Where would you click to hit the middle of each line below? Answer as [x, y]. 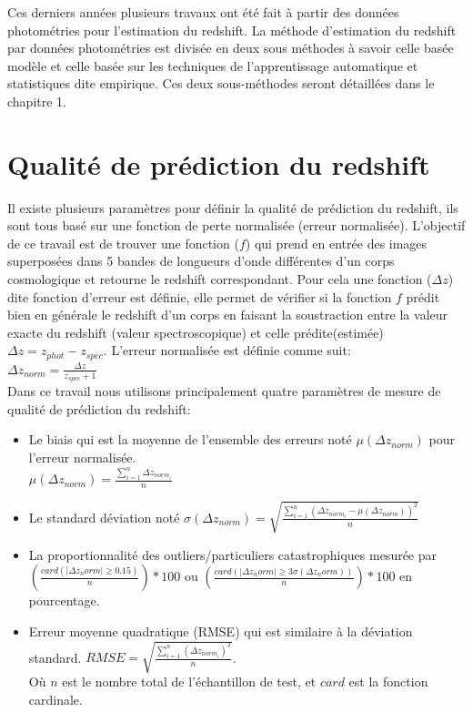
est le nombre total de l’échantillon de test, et [189, 681]
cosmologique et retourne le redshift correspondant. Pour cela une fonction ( [220, 279]
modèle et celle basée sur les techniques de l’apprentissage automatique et [213, 65]
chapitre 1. [37, 101]
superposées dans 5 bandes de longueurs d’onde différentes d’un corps [201, 261]
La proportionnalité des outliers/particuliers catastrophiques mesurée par [233, 554]
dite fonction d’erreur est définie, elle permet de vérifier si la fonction [200, 296]
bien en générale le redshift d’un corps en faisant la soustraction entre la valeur [228, 315]
